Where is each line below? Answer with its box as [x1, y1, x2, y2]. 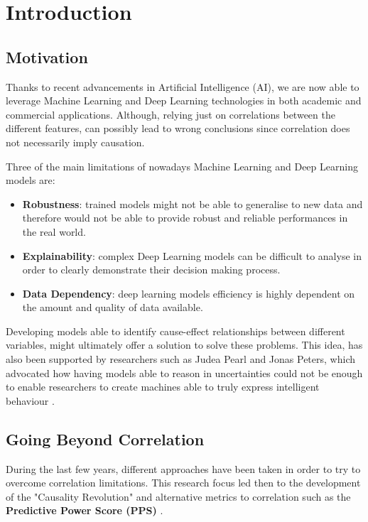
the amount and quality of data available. [22, 300, 203, 315]
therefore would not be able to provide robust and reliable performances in [22, 210, 348, 225]
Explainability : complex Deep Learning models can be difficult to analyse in [22, 248, 362, 263]
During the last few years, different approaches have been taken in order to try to [6, 461, 361, 476]
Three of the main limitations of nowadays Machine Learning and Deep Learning [6, 158, 358, 173]
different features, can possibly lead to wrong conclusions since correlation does [6, 121, 350, 136]
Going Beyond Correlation [6, 428, 205, 450]
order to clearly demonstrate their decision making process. [22, 262, 281, 277]
